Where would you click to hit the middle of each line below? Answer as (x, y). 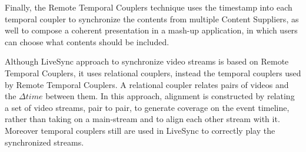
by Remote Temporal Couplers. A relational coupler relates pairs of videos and (147, 84)
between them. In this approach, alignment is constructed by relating (170, 96)
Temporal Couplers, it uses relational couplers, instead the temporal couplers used (153, 72)
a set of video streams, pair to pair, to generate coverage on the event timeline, (147, 107)
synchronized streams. (44, 142)
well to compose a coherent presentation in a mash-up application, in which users (151, 30)
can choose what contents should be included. (87, 41)
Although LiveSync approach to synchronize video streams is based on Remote (147, 61)
